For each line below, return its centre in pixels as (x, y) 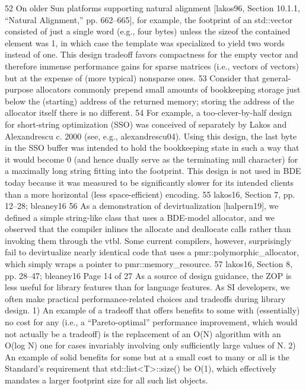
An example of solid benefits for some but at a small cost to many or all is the (147, 356)
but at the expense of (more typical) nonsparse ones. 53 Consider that (132, 77)
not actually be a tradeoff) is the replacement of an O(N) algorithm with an (143, 333)
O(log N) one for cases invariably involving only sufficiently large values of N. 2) (150, 345)
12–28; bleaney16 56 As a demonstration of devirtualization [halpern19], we (142, 206)
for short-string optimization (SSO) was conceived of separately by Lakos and (146, 124)
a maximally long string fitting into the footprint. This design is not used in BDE (153, 171)
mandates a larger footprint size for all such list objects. (106, 380)
